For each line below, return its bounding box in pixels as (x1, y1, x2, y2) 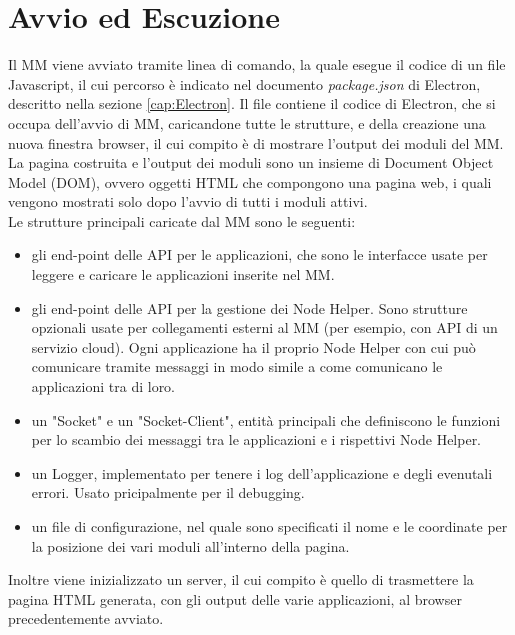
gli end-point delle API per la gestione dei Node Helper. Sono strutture (31, 297, 468, 318)
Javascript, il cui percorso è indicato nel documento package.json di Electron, (8, 73, 481, 94)
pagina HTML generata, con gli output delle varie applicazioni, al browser (8, 588, 462, 609)
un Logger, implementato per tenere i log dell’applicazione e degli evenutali (31, 462, 493, 483)
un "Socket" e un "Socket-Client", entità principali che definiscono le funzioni (31, 409, 501, 430)
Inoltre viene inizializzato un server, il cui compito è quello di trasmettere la (8, 569, 474, 590)
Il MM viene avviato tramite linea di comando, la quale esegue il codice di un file (8, 54, 506, 75)
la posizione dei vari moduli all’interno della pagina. (31, 535, 350, 556)
